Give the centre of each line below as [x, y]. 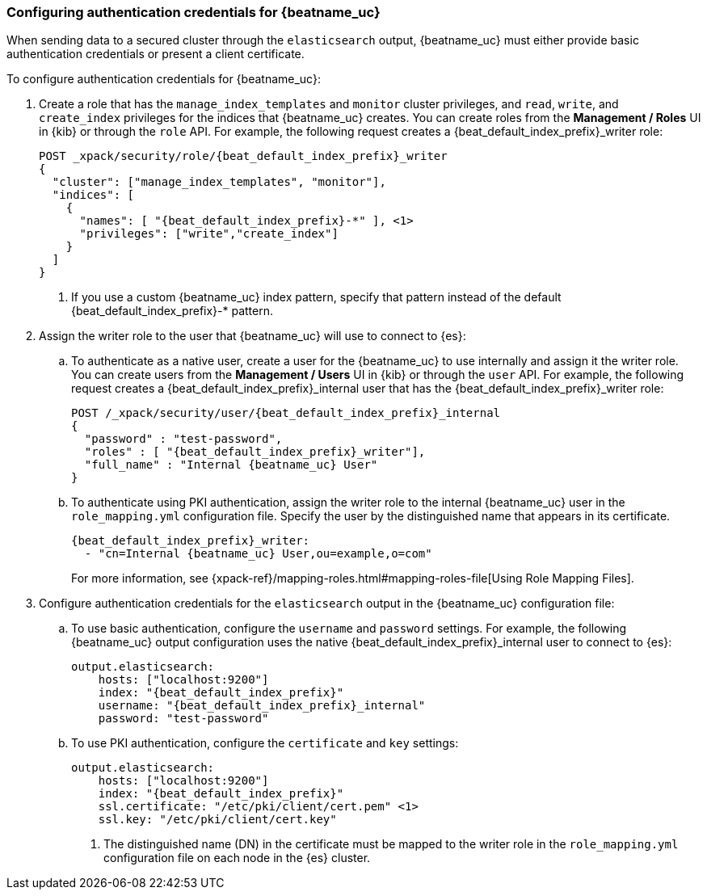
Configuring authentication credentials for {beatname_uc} [194, 12]
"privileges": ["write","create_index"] [209, 234]
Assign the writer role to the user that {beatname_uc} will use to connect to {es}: [253, 336]
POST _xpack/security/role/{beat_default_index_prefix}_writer [243, 156]
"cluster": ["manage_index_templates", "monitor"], [219, 182]
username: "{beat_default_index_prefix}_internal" [262, 706]
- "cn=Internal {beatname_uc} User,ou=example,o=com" [258, 554]
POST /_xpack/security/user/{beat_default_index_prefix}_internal [286, 413]
